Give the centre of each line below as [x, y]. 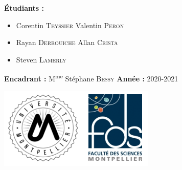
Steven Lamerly [41, 59]
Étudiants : [24, 8]
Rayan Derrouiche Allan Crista [67, 42]
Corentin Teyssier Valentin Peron [70, 25]
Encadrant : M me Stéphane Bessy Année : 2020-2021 [91, 78]
